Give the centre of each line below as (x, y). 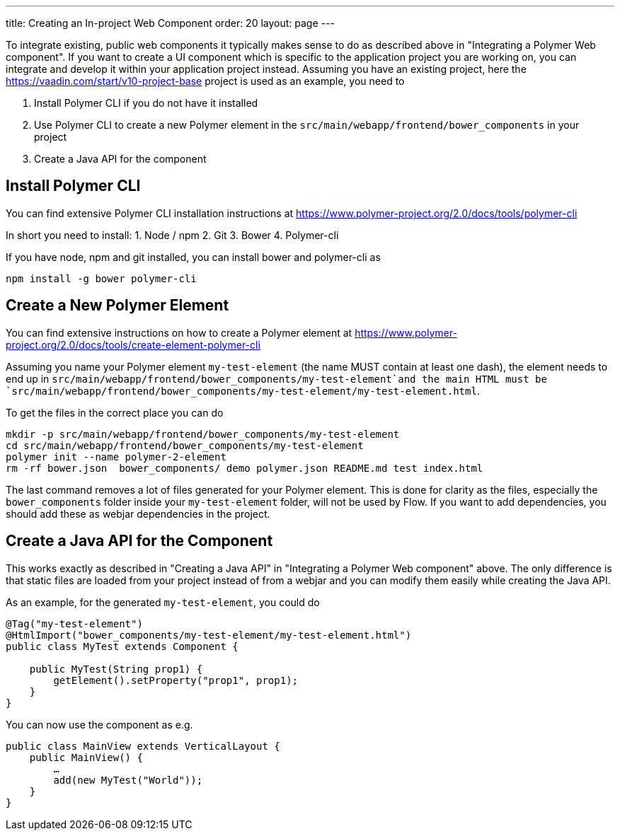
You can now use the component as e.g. (99, 724)
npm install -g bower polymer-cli (101, 278)
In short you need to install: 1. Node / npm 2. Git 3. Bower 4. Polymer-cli (172, 235)
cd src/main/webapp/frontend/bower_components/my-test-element (185, 445)
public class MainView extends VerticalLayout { (143, 746)
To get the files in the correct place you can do (115, 412)
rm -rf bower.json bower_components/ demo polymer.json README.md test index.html (245, 468)
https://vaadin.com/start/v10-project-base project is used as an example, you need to (205, 81)
